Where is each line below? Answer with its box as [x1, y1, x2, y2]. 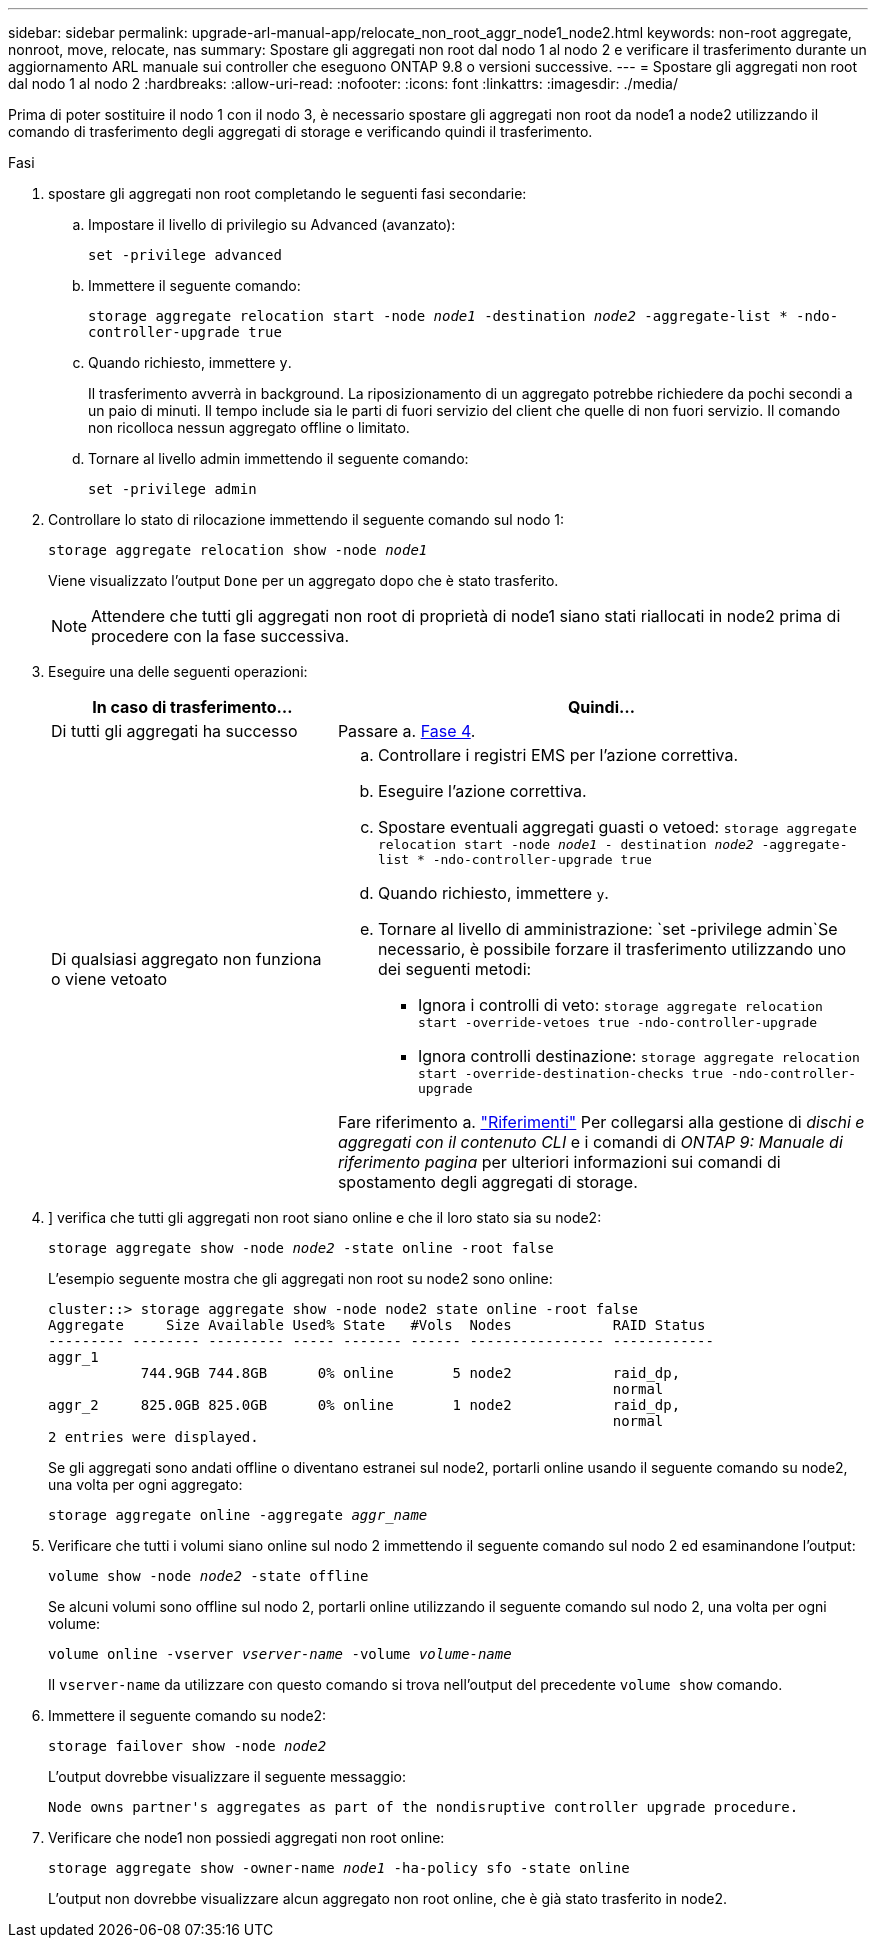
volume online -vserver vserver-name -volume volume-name [48, 1646, 512, 1662]
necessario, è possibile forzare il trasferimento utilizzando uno [377, 939, 847, 959]
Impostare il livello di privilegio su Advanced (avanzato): [88, 216, 456, 233]
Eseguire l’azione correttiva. [377, 781, 587, 801]
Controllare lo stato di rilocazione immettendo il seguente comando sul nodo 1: [48, 511, 564, 528]
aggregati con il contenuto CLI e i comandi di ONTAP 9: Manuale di [337, 1132, 843, 1152]
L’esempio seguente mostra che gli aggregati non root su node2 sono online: [48, 1270, 553, 1287]
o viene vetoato [51, 968, 168, 989]
